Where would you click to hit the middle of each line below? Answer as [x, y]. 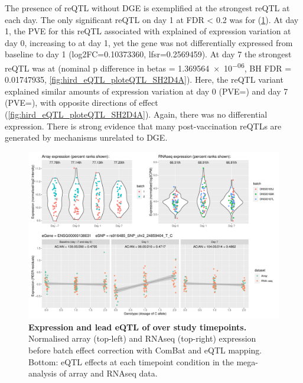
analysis [43, 373]
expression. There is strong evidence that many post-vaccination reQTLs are [143, 126]
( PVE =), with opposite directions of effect [82, 103]
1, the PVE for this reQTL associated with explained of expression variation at [148, 31]
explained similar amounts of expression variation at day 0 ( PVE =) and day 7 [146, 91]
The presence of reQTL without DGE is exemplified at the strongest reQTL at [147, 8]
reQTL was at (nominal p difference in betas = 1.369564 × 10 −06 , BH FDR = [148, 67]
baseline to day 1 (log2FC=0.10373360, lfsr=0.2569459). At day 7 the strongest [148, 54]
